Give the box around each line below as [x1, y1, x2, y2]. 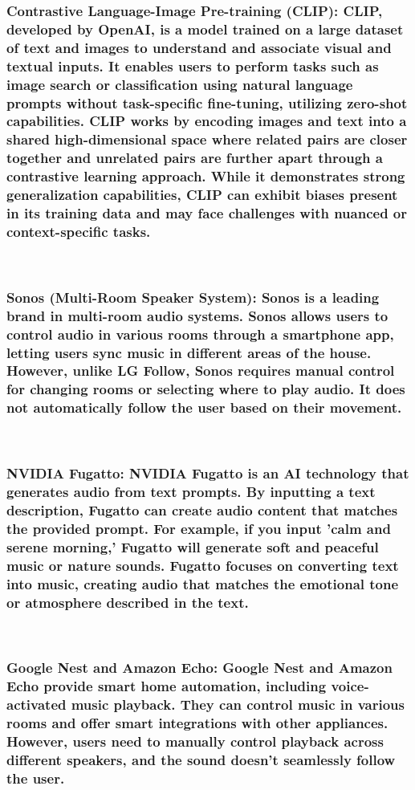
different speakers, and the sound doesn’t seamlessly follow [6, 750, 396, 770]
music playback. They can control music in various [71, 694, 405, 715]
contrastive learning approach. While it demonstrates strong [6, 166, 405, 186]
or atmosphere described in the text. [6, 592, 249, 612]
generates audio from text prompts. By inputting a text [6, 482, 376, 502]
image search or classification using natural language [6, 74, 353, 94]
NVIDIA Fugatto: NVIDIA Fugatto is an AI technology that [6, 463, 409, 483]
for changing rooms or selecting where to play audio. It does [6, 379, 405, 399]
